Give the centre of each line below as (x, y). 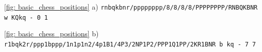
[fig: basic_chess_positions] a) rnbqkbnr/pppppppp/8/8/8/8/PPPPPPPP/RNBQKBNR (131, 7)
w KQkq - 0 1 (26, 17)
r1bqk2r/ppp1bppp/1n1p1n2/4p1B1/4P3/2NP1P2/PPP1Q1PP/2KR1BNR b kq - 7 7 (130, 44)
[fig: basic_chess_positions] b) (51, 34)
